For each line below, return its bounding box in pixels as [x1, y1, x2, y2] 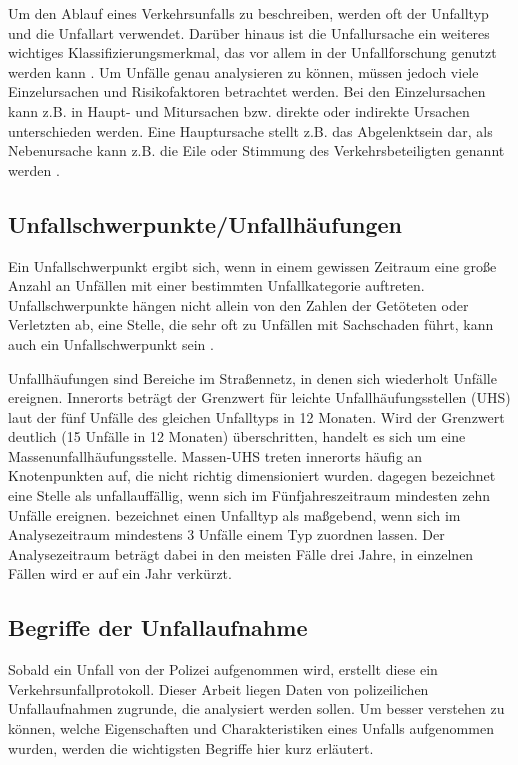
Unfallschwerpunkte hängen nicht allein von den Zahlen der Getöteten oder [8, 294, 469, 315]
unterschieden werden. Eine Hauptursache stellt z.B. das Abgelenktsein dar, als [8, 120, 493, 141]
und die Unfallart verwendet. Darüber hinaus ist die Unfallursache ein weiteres [8, 22, 490, 43]
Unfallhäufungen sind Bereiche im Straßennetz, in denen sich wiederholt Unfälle [8, 367, 497, 388]
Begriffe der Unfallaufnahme [8, 612, 308, 643]
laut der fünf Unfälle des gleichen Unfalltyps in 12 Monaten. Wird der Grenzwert [8, 406, 505, 427]
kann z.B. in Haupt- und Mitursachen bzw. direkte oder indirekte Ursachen [8, 100, 470, 121]
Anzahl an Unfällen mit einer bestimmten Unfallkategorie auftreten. [8, 275, 425, 296]
